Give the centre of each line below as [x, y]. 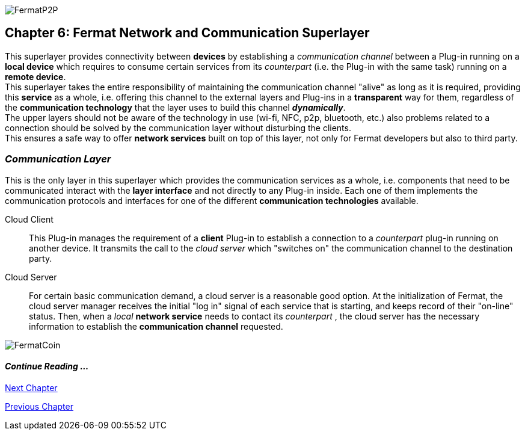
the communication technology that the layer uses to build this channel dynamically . [175, 107]
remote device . [35, 76]
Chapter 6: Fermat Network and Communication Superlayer [187, 33]
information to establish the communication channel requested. [156, 326]
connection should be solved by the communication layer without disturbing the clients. [178, 128]
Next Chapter [31, 387]
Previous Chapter [39, 406]
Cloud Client [29, 219]
